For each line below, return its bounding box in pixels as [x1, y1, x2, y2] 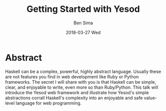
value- [143, 95, 157, 101]
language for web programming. [15, 100, 82, 106]
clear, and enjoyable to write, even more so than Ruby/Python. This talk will [5, 84, 159, 90]
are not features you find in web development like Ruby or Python [5, 73, 139, 80]
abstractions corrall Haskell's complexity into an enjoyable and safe [5, 95, 143, 101]
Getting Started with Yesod [26, 3, 140, 15]
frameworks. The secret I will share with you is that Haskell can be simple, [5, 79, 157, 85]
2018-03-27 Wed [66, 29, 101, 35]
